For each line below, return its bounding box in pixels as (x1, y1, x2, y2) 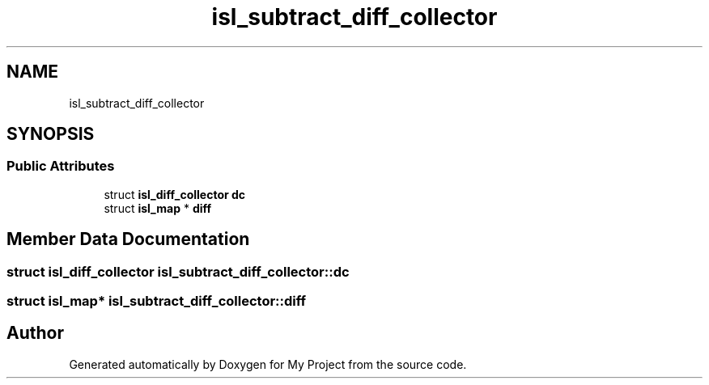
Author (6, 323, 64, 344)
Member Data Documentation (6, 229, 250, 250)
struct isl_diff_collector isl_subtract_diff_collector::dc (6, 263, 350, 280)
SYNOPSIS (6, 124, 95, 145)
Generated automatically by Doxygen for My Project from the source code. (69, 357, 467, 371)
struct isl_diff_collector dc (104, 187, 246, 201)
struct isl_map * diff (104, 201, 212, 215)
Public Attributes (6, 158, 115, 175)
